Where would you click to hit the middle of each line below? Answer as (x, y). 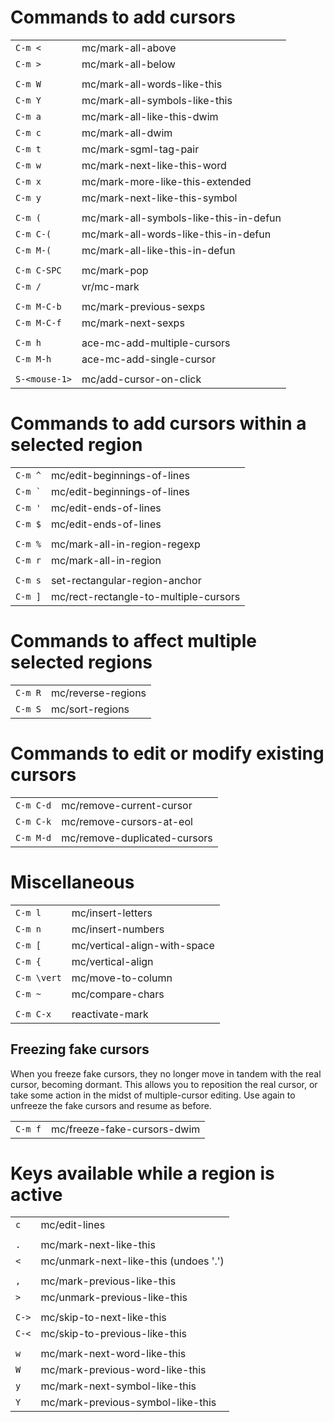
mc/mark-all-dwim (127, 133)
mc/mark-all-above (129, 48)
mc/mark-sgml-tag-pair (140, 149)
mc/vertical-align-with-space (143, 945)
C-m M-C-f (38, 322)
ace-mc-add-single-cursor (149, 359)
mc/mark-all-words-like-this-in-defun (176, 234)
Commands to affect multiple (133, 641)
